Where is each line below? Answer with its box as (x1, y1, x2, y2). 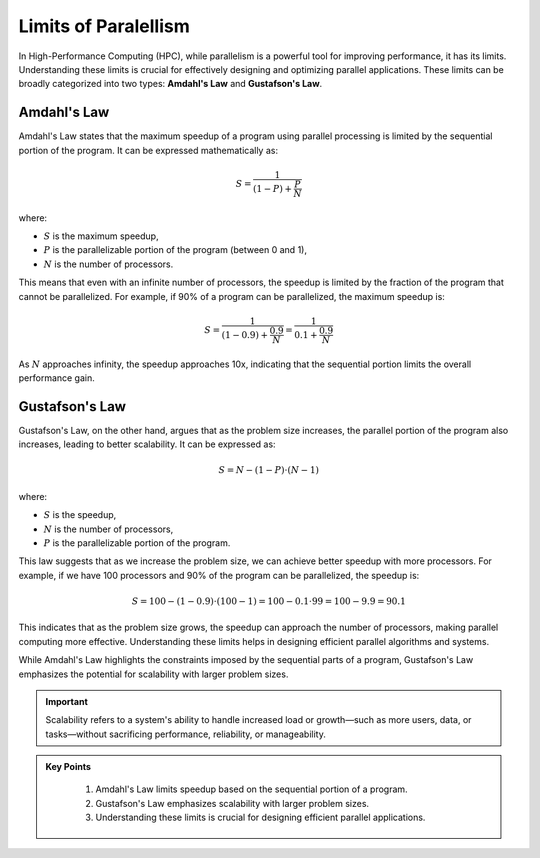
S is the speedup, (43, 509, 117, 521)
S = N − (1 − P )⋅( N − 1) (218, 465, 320, 476)
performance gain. (18, 371, 95, 384)
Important (45, 695, 89, 707)
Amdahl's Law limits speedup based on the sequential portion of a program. (95, 783, 409, 795)
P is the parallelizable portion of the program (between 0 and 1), (43, 244, 307, 256)
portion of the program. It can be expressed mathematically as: (18, 144, 279, 156)
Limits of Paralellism (18, 15, 190, 37)
